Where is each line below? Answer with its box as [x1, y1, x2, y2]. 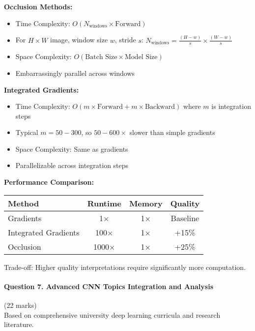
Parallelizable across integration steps [15, 160, 129, 170]
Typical [15, 127, 38, 137]
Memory [129, 197, 163, 209]
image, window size [50, 34, 108, 45]
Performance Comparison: [4, 177, 94, 187]
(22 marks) [4, 300, 37, 310]
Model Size [125, 54, 158, 61]
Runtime [87, 197, 121, 209]
